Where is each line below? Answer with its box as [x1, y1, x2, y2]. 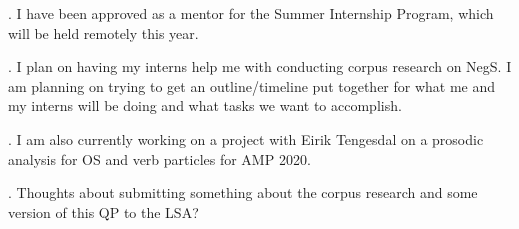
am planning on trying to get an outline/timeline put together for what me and [8, 75, 496, 96]
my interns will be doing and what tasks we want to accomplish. [8, 95, 402, 116]
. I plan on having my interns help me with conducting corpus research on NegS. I [8, 56, 512, 77]
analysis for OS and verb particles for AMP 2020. [8, 148, 311, 169]
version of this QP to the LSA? [8, 201, 199, 222]
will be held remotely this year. [8, 22, 199, 43]
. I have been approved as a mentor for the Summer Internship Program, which [8, 3, 494, 23]
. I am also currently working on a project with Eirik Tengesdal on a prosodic [8, 128, 484, 149]
